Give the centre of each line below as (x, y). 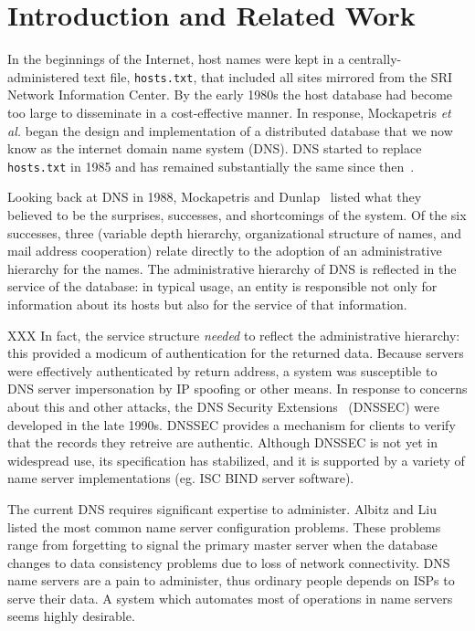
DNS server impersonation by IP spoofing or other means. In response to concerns (237, 389)
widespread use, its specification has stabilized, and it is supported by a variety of (236, 460)
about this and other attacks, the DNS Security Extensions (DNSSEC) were (223, 406)
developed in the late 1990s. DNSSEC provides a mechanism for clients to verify (232, 424)
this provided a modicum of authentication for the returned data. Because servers (236, 353)
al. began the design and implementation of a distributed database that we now (230, 130)
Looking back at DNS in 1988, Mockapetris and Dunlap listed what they (215, 197)
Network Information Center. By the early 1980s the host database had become (230, 95)
